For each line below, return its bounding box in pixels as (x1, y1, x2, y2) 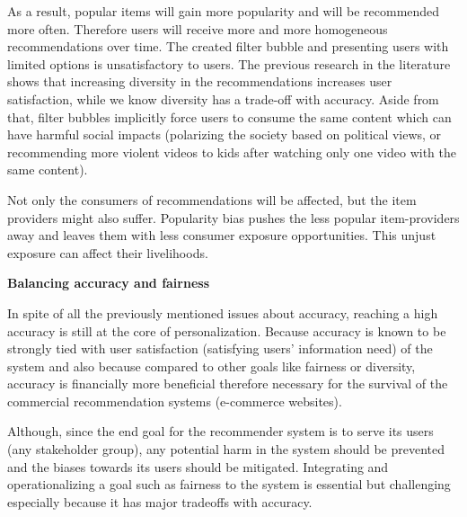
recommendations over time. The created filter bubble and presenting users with (7, 37, 449, 56)
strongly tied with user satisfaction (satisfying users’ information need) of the (7, 339, 433, 358)
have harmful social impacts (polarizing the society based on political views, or (7, 125, 442, 144)
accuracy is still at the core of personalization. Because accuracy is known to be (7, 321, 446, 340)
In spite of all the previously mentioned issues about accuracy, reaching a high (7, 303, 438, 322)
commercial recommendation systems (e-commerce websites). (7, 391, 342, 410)
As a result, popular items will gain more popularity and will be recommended (7, 2, 440, 20)
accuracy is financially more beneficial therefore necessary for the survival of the (7, 374, 448, 393)
